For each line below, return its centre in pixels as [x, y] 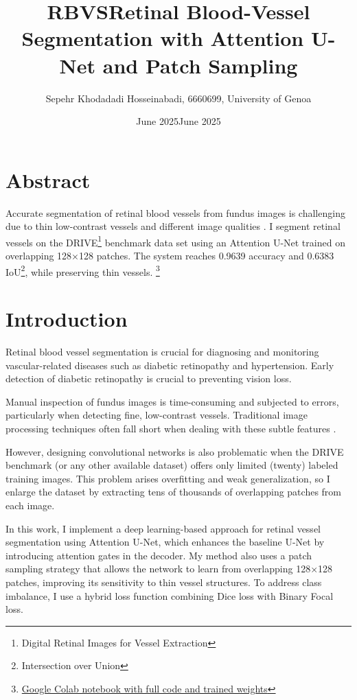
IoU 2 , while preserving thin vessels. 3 [83, 270]
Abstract [48, 179]
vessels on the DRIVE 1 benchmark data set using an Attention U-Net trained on [175, 241]
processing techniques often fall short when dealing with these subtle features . [171, 428]
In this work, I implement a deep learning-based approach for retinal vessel [163, 528]
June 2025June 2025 [178, 121]
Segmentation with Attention [163, 38]
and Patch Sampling [200, 65]
